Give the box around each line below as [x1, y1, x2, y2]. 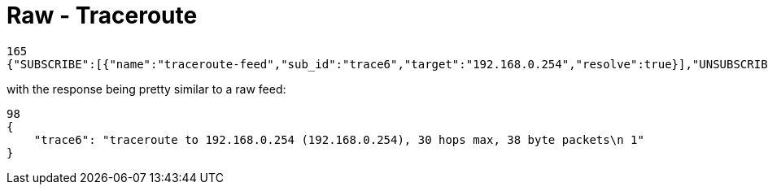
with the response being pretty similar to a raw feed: [7, 81, 286, 96]
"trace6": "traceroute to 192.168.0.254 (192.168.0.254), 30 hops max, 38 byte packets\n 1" [33, 132, 644, 146]
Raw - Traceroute [7, 2, 198, 29]
